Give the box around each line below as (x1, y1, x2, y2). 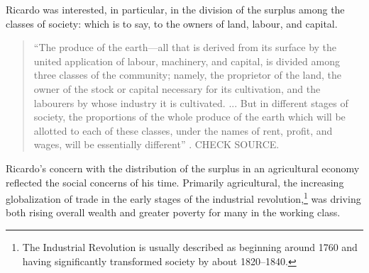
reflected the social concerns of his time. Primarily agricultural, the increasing (6, 174, 344, 189)
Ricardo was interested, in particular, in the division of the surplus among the (6, 2, 345, 16)
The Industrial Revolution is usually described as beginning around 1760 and (22, 239, 358, 254)
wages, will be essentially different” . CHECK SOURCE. (33, 137, 280, 152)
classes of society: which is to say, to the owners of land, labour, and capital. (6, 16, 338, 30)
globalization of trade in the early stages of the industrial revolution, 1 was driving (6, 189, 361, 206)
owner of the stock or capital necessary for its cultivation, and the (33, 81, 321, 96)
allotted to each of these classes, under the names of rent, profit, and (33, 123, 333, 138)
